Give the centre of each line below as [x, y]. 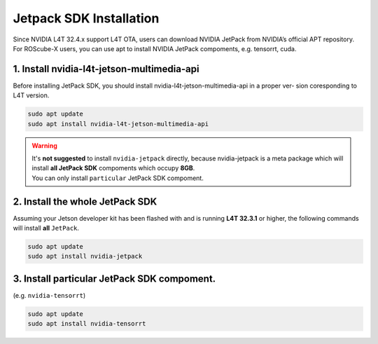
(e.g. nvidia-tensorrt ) [49, 295]
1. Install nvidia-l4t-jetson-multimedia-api [106, 69]
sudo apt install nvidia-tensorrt [87, 324]
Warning [44, 145]
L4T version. [31, 95]
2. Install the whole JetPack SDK [85, 201]
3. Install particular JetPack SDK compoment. [114, 278]
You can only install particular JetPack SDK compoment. [118, 178]
